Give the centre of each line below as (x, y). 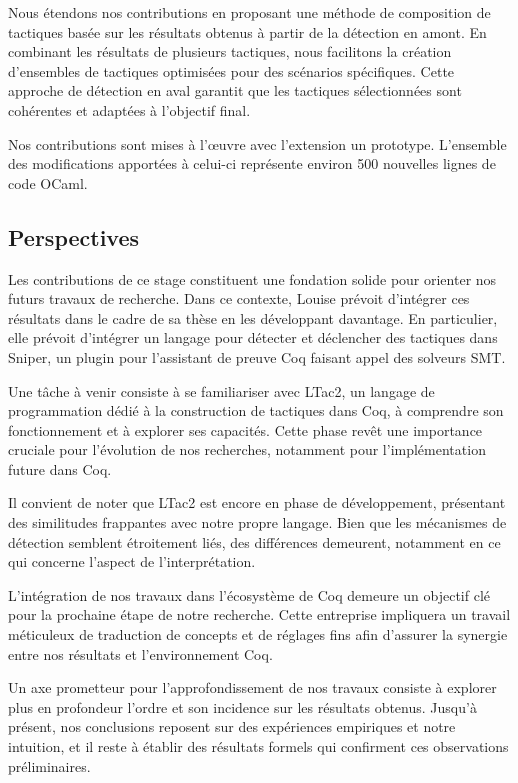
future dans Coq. (60, 468)
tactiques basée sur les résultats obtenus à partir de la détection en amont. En (247, 31)
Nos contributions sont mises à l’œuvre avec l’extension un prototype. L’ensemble (257, 143)
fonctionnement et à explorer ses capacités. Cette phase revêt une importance (245, 429)
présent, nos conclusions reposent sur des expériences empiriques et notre (232, 726)
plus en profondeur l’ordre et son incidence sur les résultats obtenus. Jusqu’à (242, 706)
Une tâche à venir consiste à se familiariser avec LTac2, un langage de (221, 390)
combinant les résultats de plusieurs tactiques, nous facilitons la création (230, 51)
